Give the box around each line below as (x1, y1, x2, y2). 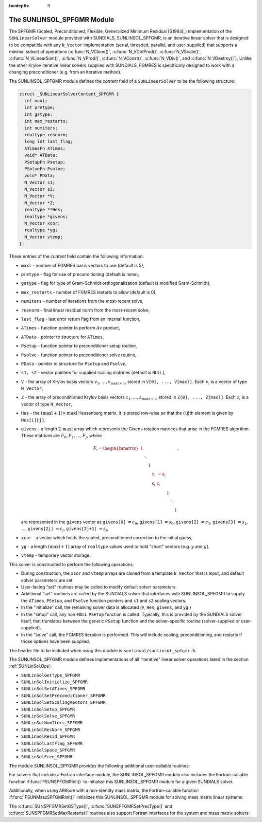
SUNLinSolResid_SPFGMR (21, 734, 75, 739)
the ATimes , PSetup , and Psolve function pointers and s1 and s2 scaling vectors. (21, 598, 187, 603)
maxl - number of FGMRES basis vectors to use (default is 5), (21, 262, 145, 268)
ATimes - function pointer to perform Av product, (21, 325, 120, 331)
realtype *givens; (24, 214, 68, 219)
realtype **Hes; (24, 207, 63, 213)
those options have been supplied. (21, 639, 90, 644)
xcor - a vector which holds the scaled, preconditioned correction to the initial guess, (21, 534, 193, 540)
